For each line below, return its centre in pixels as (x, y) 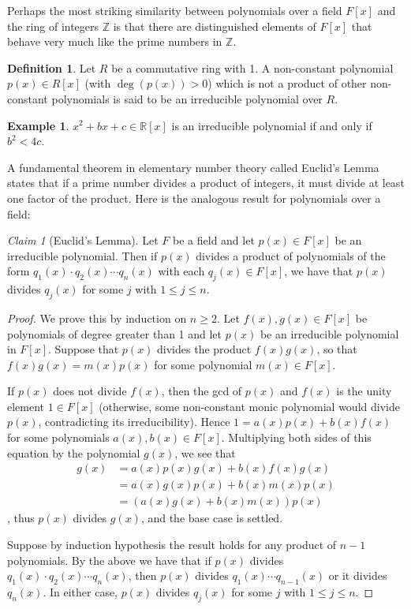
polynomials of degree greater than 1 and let (115, 333)
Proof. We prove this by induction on (97, 318)
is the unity (364, 391)
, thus (21, 518)
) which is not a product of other (287, 83)
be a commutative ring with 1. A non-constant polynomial (252, 67)
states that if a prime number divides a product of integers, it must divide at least (206, 183)
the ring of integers (53, 26)
